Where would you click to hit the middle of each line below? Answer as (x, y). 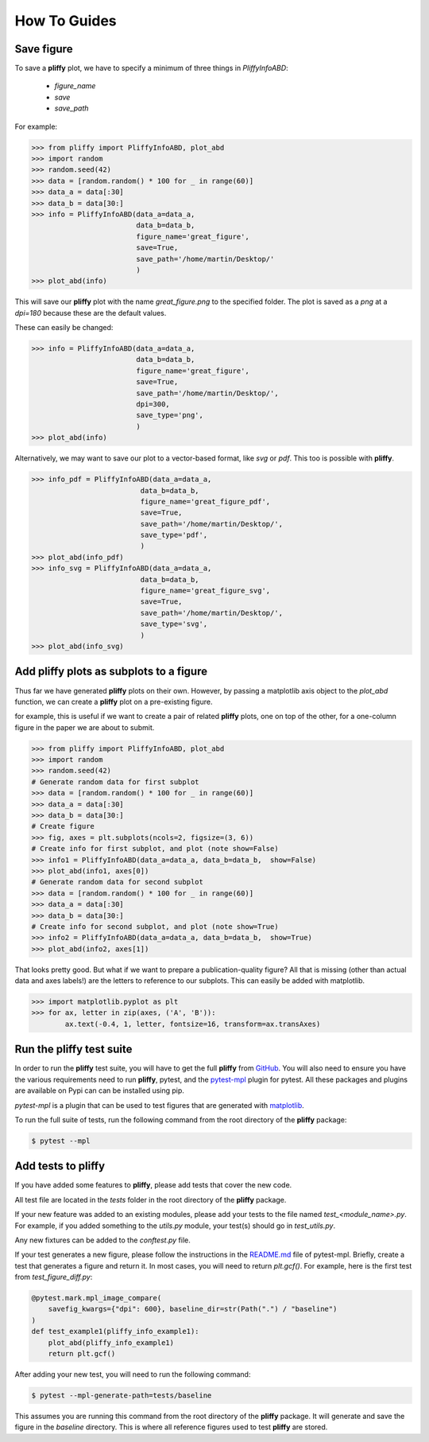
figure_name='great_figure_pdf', (205, 501)
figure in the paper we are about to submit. (85, 727)
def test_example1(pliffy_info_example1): (115, 1331)
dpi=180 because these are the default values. (91, 313)
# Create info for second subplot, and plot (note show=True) (155, 926)
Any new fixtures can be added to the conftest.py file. (102, 1240)
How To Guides (66, 21)
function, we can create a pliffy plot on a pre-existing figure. (114, 702)
